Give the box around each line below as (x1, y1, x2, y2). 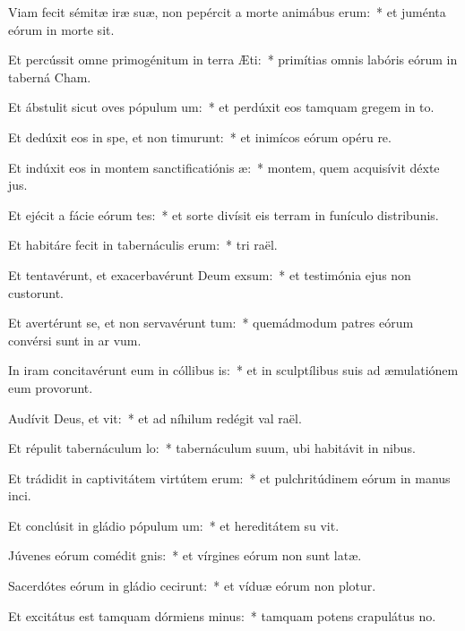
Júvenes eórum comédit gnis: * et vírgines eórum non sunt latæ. (8, 546, 362, 565)
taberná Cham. (8, 67, 91, 86)
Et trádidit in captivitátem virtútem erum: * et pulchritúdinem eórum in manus (8, 468, 451, 487)
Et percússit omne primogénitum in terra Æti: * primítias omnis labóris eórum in (8, 50, 458, 69)
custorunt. (8, 283, 64, 302)
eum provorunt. (8, 378, 93, 397)
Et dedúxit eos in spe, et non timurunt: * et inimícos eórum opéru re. (8, 127, 392, 146)
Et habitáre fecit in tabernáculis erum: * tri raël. (8, 235, 278, 254)
